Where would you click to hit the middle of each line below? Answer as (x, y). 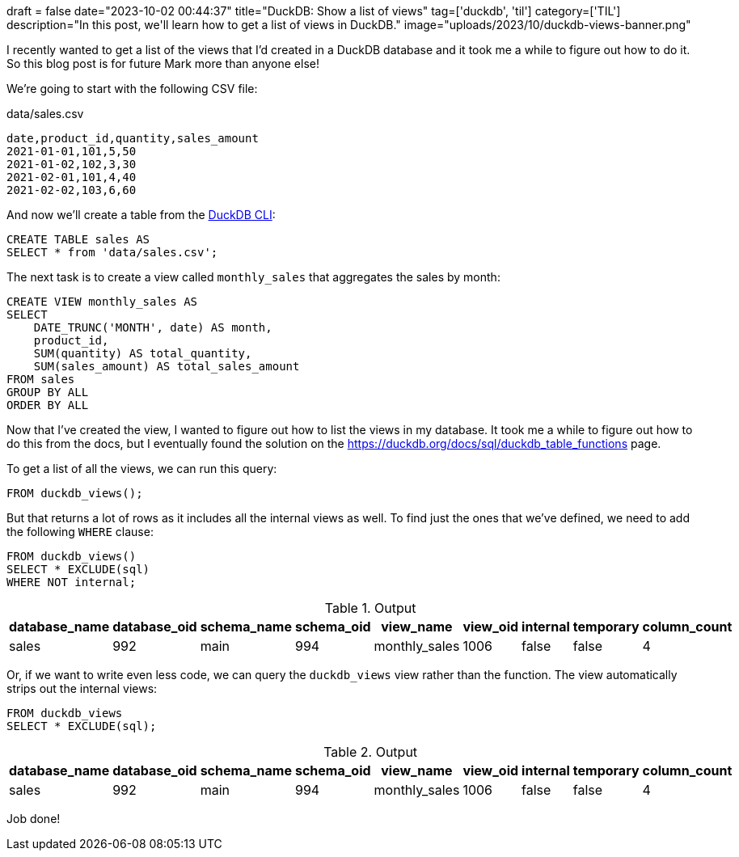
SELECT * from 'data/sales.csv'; (112, 252)
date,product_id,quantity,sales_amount (133, 138)
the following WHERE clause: (80, 532)
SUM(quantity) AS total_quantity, (143, 353)
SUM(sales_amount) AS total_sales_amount (167, 366)
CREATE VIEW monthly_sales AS (102, 302)
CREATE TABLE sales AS (78, 239)
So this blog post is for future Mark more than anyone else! (163, 63)
